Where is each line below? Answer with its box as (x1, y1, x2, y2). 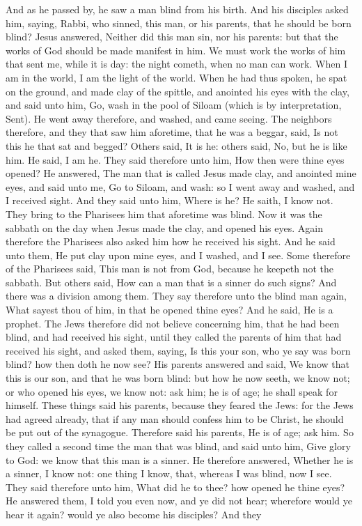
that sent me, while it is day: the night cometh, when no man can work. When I (6, 56, 347, 71)
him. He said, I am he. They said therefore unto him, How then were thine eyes (6, 152, 345, 167)
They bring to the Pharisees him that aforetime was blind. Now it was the (6, 206, 322, 221)
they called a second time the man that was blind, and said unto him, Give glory (6, 439, 351, 453)
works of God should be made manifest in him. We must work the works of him (6, 42, 346, 57)
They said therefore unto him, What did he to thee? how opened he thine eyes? (6, 479, 345, 494)
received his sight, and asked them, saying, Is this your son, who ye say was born (6, 343, 351, 357)
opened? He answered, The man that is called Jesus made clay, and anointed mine (6, 166, 356, 180)
